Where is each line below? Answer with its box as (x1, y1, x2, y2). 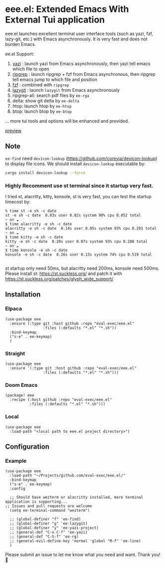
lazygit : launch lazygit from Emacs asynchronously (12, 87, 120, 93)
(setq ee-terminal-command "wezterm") (9, 508, 90, 513)
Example (5, 457, 27, 464)
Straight (5, 350, 25, 357)
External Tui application (5, 14, 105, 25)
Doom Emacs (5, 381, 38, 388)
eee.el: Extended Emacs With (5, 3, 129, 15)
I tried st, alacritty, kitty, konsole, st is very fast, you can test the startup (5, 193, 152, 199)
